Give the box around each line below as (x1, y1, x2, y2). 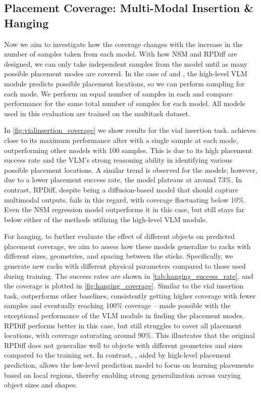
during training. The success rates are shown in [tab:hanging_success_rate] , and (4, 270, 253, 281)
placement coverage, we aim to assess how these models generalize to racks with (4, 240, 251, 251)
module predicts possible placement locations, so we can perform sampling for (4, 78, 245, 88)
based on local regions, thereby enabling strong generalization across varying (4, 369, 241, 380)
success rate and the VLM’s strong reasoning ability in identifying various (4, 155, 233, 165)
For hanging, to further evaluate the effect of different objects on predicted (4, 231, 235, 241)
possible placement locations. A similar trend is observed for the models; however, (4, 164, 257, 175)
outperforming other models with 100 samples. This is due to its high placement (4, 144, 252, 155)
